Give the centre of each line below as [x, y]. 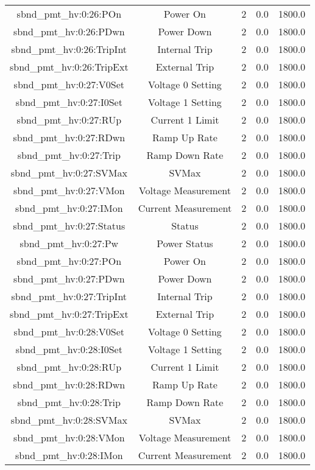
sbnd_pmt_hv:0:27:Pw [69, 243]
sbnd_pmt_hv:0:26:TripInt [69, 49]
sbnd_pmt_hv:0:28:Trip [69, 402]
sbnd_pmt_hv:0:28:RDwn [69, 384]
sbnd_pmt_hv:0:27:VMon [69, 190]
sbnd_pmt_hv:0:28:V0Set [69, 331]
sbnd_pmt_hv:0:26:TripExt [69, 67]
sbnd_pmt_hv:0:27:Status [69, 226]
